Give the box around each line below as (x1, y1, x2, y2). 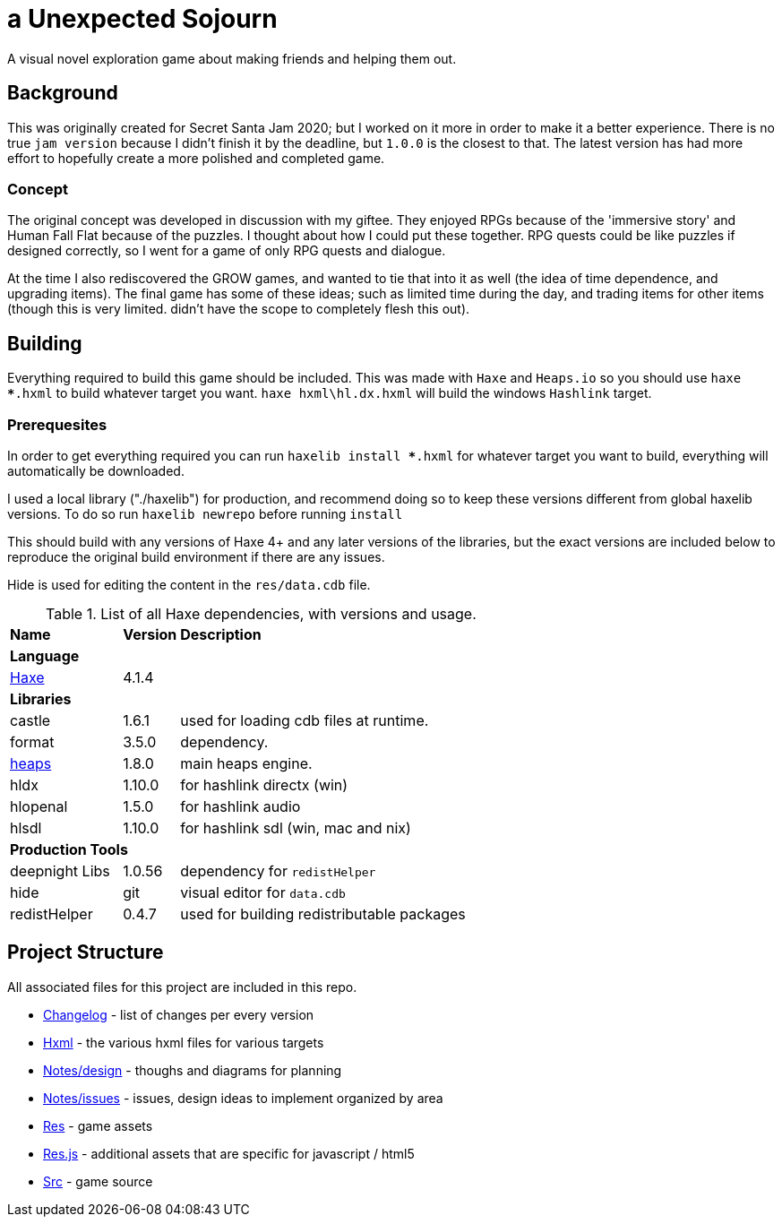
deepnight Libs (10, 861, 110, 880)
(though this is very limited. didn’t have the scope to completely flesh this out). (7, 301, 470, 317)
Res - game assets (43, 1117, 153, 1133)
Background (7, 82, 118, 105)
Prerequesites (7, 415, 107, 434)
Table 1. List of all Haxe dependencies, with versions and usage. (46, 604, 477, 623)
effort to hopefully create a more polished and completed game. (7, 150, 385, 166)
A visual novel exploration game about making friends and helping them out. (7, 50, 457, 66)
